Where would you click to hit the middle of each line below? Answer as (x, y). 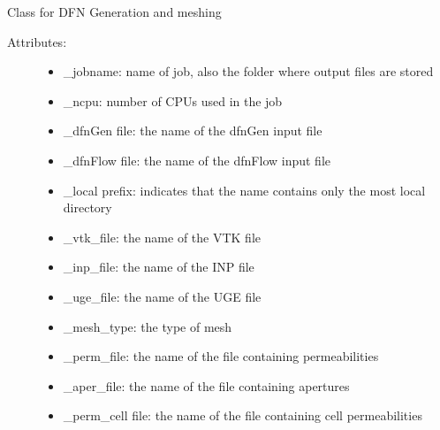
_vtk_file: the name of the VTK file (162, 237)
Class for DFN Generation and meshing (114, 12)
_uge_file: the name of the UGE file (162, 296)
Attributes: (37, 41)
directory (87, 207)
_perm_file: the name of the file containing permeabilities (221, 356)
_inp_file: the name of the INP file (159, 267)
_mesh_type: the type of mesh (148, 326)
